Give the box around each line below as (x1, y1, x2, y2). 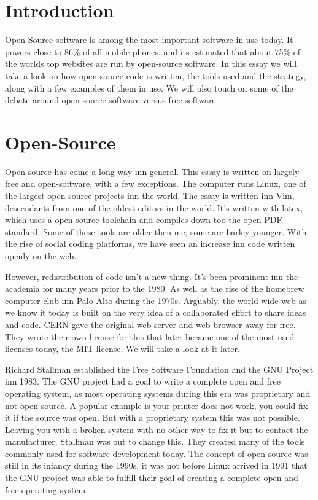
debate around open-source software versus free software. (5, 93, 219, 106)
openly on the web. (5, 249, 77, 262)
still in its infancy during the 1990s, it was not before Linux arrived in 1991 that (5, 459, 308, 472)
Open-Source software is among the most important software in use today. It (5, 33, 293, 46)
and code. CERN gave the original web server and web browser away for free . (5, 318, 296, 330)
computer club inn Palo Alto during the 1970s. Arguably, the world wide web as (5, 294, 306, 307)
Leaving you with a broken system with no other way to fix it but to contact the (5, 423, 308, 436)
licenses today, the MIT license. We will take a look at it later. (5, 342, 240, 355)
